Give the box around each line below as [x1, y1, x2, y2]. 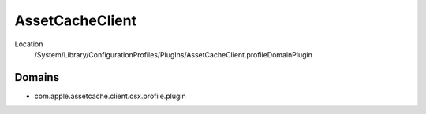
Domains [14, 71, 59, 84]
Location [14, 39, 43, 49]
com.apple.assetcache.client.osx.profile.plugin [34, 91, 186, 101]
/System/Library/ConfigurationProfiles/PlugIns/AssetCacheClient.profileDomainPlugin [34, 50, 313, 59]
